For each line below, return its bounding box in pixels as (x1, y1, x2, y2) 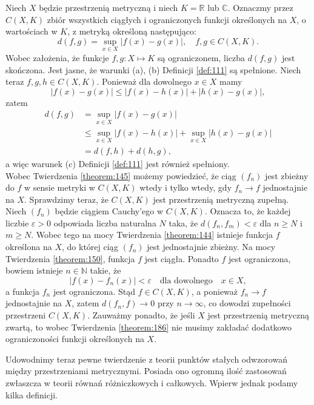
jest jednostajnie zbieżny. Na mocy (147, 240, 276, 253)
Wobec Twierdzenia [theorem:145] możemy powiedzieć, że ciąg (5, 169, 236, 182)
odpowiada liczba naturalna (53, 216, 156, 229)
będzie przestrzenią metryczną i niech (39, 1, 178, 13)
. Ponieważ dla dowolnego (96, 75, 192, 88)
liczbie (5, 216, 29, 229)
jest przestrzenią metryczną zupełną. (153, 193, 289, 205)
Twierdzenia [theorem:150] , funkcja (5, 252, 135, 265)
